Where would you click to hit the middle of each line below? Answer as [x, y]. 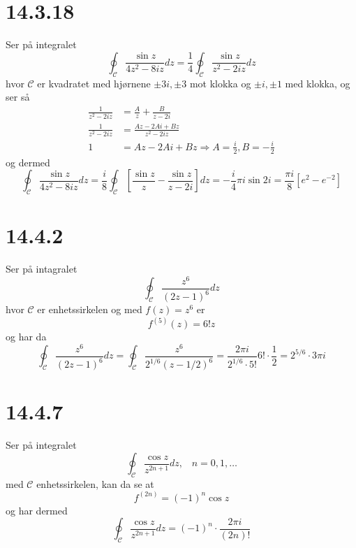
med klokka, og [318, 83]
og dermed [28, 162]
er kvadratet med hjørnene [94, 83]
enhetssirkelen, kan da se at [95, 483]
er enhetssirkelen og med [90, 309]
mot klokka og [220, 83]
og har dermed [37, 510]
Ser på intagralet [42, 269]
